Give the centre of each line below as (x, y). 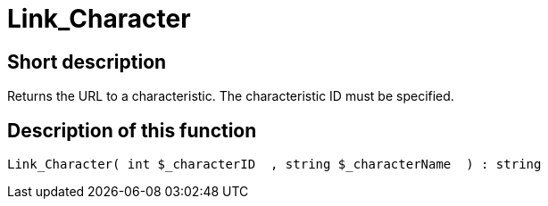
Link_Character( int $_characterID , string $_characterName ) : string (274, 165)
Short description (87, 62)
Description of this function (132, 130)
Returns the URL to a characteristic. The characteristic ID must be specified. (231, 96)
